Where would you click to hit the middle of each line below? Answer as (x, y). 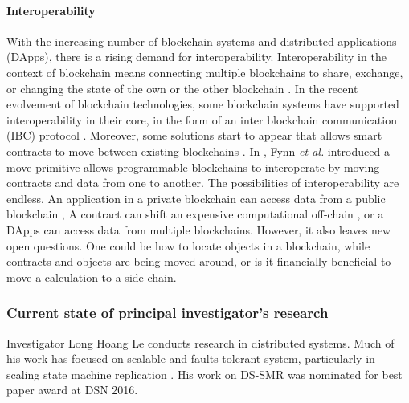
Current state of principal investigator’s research (168, 313)
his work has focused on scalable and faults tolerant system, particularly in (191, 358)
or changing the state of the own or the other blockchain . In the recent (182, 88)
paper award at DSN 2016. (72, 390)
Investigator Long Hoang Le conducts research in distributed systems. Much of (200, 342)
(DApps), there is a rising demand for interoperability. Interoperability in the (196, 57)
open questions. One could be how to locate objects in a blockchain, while (188, 245)
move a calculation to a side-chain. (92, 277)
